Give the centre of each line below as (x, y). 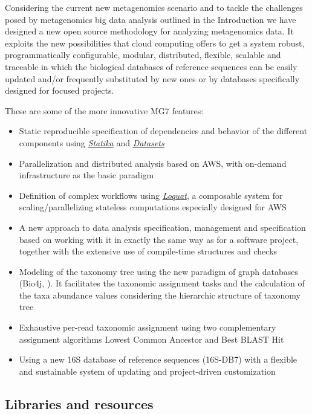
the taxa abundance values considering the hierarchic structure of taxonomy (160, 295)
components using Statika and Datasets (92, 142)
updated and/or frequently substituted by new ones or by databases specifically (152, 78)
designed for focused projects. (60, 90)
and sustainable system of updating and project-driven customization (147, 371)
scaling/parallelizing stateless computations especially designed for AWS (153, 207)
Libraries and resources (79, 403)
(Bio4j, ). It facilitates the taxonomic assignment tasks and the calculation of (162, 283)
